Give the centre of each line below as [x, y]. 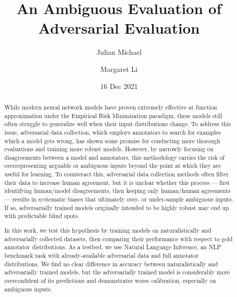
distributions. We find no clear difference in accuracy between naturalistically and [111, 264]
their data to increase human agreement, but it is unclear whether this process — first [117, 182]
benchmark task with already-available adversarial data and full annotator [101, 255]
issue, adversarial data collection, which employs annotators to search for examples [112, 132]
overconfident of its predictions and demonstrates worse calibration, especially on [110, 280]
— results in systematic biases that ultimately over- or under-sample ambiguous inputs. [119, 199]
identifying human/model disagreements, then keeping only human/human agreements [117, 191]
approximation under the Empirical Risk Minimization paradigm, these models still [113, 115]
